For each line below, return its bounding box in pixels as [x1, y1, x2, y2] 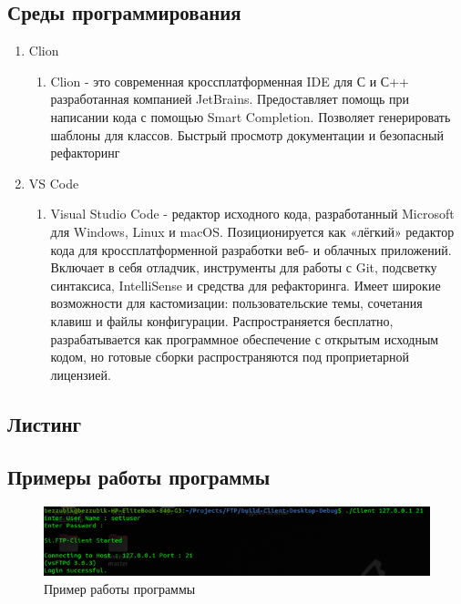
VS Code [28, 173, 79, 192]
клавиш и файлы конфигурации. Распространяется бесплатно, [50, 311, 394, 330]
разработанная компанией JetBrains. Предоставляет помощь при [50, 89, 410, 108]
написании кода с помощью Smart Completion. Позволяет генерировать [50, 107, 451, 126]
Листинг [7, 409, 82, 437]
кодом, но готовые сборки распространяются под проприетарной [50, 347, 410, 366]
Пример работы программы [44, 578, 196, 598]
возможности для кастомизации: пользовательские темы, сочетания [50, 293, 423, 312]
